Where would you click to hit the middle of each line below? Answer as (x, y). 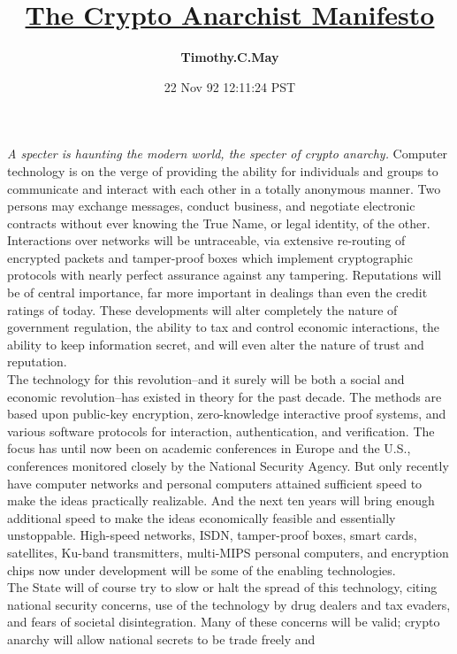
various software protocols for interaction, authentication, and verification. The (221, 431)
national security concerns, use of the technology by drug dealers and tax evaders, (229, 604)
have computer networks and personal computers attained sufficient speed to (215, 483)
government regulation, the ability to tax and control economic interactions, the (224, 327)
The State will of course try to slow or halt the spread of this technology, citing (222, 587)
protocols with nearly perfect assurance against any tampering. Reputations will (225, 275)
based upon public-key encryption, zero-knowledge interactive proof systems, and (227, 414)
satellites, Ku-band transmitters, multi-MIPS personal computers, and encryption (228, 552)
